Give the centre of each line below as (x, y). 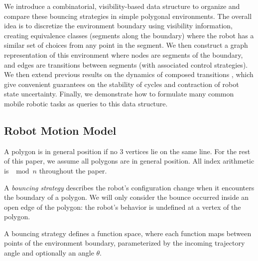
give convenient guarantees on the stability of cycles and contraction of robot (122, 84)
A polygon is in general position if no (61, 151)
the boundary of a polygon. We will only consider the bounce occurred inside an (127, 197)
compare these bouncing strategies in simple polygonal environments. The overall (128, 16)
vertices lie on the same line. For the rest (188, 151)
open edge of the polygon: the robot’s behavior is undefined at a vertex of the (123, 207)
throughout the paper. (73, 170)
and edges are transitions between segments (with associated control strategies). (126, 64)
